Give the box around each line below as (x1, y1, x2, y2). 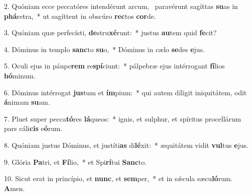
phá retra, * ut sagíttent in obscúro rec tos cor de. (4, 10, 156, 21)
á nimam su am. (4, 97, 50, 107)
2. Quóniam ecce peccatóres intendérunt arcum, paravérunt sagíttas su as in (4, 1, 238, 11)
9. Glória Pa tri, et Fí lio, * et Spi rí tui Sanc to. (4, 156, 147, 167)
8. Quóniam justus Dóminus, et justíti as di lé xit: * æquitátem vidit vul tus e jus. (4, 139, 249, 150)
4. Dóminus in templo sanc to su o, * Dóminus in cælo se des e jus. (4, 44, 205, 54)
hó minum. (4, 70, 36, 80)
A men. (4, 183, 25, 193)
